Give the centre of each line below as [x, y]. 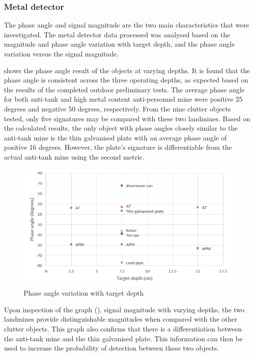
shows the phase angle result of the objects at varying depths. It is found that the [127, 70]
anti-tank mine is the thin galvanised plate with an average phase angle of [115, 137]
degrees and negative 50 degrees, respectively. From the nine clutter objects [117, 108]
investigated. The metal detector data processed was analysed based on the [117, 34]
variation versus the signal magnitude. [61, 54]
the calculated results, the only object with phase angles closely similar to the [121, 128]
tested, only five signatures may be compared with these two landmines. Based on [127, 118]
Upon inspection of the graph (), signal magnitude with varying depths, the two [124, 309]
